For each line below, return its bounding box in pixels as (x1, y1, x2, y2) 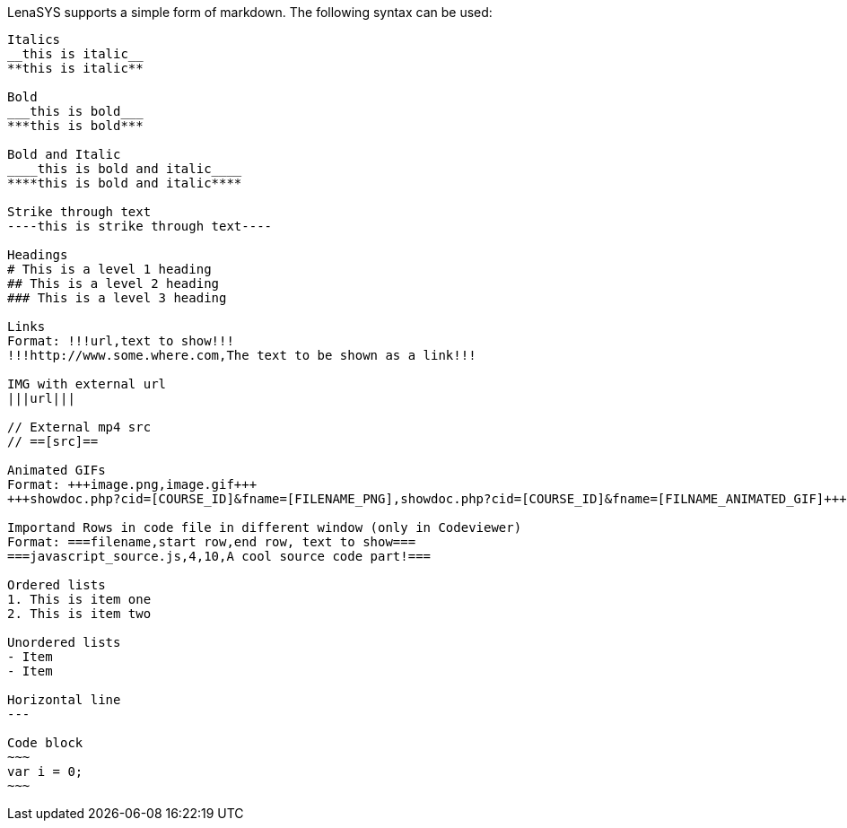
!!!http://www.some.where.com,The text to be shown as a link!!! (7, 348, 476, 362)
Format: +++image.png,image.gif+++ (7, 477, 258, 492)
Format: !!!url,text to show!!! (7, 334, 234, 348)
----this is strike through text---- (7, 219, 273, 233)
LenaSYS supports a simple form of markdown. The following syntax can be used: (7, 4, 493, 20)
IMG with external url (7, 377, 167, 391)
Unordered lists (7, 635, 121, 649)
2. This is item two (7, 606, 152, 621)
